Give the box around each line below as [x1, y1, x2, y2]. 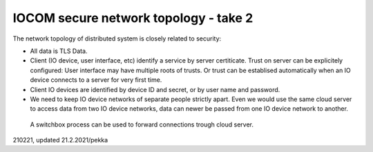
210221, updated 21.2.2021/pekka [12, 136, 108, 144]
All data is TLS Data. [30, 47, 88, 55]
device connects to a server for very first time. [30, 76, 162, 84]
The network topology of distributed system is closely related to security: [12, 34, 222, 43]
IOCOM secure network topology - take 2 [12, 10, 254, 25]
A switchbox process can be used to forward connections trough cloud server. [30, 120, 254, 129]
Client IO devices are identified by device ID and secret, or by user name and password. [30, 85, 280, 94]
